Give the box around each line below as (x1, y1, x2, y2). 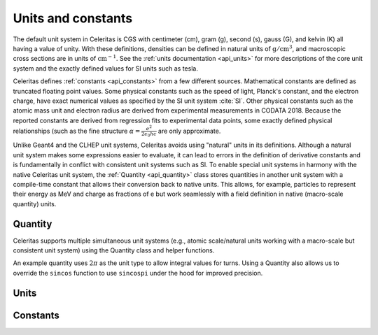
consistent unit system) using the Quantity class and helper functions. (13, 246, 215, 255)
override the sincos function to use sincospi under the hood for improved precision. (13, 269, 263, 277)
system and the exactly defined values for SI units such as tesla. (13, 64, 199, 73)
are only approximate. (157, 127, 221, 135)
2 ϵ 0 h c (141, 131, 157, 138)
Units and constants (13, 10, 133, 26)
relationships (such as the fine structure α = (13, 127, 141, 135)
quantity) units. (13, 199, 57, 208)
